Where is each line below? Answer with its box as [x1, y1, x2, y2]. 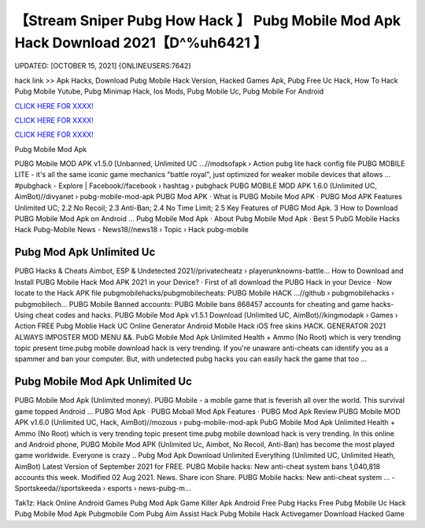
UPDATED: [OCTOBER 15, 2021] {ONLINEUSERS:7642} [14, 61, 192, 71]
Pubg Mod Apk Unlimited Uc [14, 246, 156, 259]
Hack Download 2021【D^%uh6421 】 [14, 34, 268, 51]
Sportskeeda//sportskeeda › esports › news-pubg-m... [14, 484, 191, 493]
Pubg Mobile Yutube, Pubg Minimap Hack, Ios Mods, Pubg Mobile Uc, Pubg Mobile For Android [14, 87, 324, 96]
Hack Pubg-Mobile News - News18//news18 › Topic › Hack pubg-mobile [14, 225, 249, 234]
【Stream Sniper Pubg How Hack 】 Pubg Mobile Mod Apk [14, 12, 401, 29]
